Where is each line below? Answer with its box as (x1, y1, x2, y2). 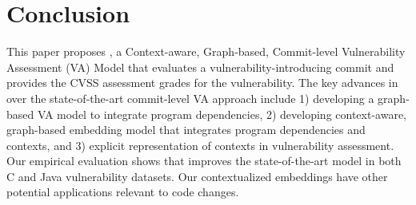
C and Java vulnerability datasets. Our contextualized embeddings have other (6, 168, 388, 184)
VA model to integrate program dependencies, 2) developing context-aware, (37, 105, 407, 122)
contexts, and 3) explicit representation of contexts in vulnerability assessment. (6, 136, 394, 153)
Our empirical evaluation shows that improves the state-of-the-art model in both (6, 152, 402, 169)
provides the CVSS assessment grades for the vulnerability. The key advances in (6, 74, 398, 91)
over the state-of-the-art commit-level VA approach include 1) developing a (6, 89, 374, 106)
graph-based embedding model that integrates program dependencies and (6, 121, 366, 138)
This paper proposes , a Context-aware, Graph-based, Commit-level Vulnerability (6, 43, 406, 60)
